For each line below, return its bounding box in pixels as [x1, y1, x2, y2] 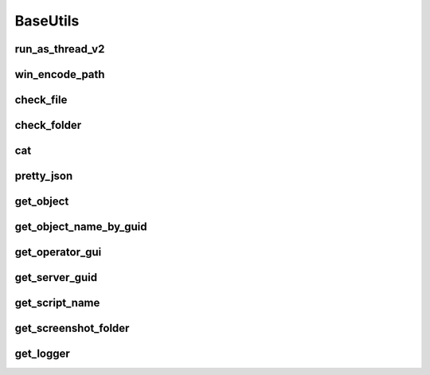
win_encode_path [14, 68, 105, 81]
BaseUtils [14, 12, 80, 29]
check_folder [14, 119, 82, 132]
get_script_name [14, 296, 100, 310]
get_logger [14, 347, 71, 361]
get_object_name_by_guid [14, 220, 147, 234]
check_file [14, 93, 68, 107]
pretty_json [14, 170, 73, 183]
